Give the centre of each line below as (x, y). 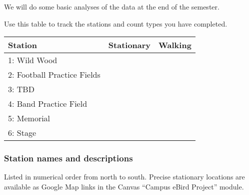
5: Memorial (29, 118)
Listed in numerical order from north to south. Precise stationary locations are (124, 177)
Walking (175, 45)
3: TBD (21, 89)
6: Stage (22, 133)
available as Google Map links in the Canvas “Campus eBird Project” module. (124, 186)
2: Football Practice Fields (54, 75)
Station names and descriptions (68, 158)
